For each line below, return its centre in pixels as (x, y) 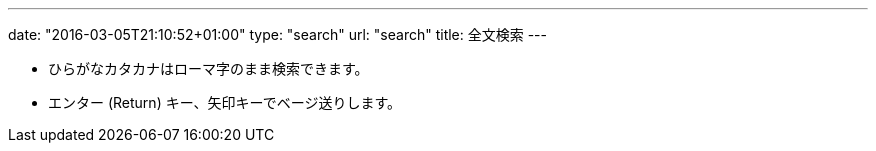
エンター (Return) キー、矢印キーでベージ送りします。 (225, 102)
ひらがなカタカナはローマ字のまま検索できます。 (208, 68)
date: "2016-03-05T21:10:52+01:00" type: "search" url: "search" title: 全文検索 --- (277, 34)
